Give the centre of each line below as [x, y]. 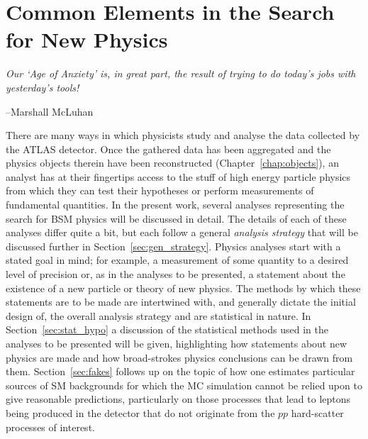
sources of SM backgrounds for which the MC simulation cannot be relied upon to [184, 385]
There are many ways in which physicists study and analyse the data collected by [183, 135]
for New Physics [87, 39]
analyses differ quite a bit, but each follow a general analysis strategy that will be [182, 232]
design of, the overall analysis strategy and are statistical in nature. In [158, 315]
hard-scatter [317, 412]
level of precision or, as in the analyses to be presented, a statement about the [175, 274]
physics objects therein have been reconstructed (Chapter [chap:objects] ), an [172, 163]
